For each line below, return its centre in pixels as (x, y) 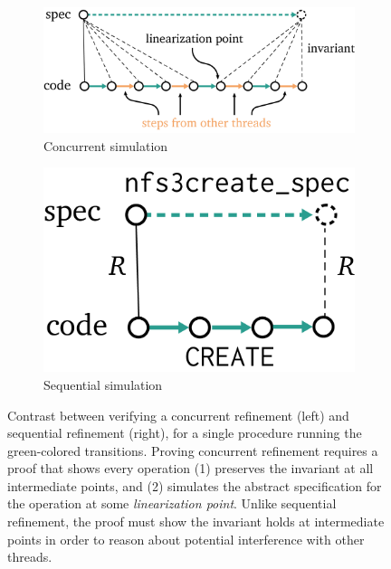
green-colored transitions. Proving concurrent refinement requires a (193, 450)
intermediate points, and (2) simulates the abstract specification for (195, 485)
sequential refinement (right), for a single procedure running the (185, 433)
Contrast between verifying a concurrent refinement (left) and (178, 415)
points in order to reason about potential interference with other (186, 539)
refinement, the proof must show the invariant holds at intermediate (196, 522)
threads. (30, 557)
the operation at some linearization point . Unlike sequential (172, 503)
